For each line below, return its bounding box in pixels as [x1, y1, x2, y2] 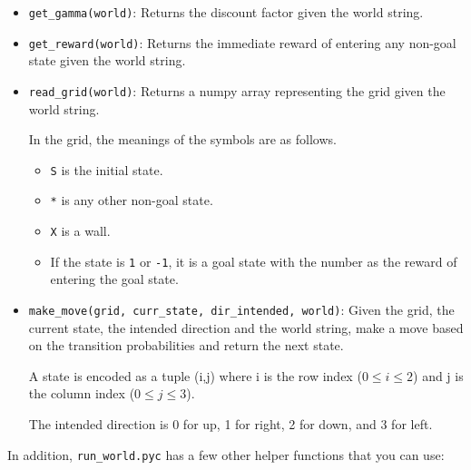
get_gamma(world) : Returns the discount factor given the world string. [28, 3, 424, 21]
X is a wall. [50, 221, 111, 240]
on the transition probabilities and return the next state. [28, 336, 344, 355]
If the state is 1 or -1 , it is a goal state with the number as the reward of [50, 251, 457, 270]
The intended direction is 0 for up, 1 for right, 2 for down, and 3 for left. [28, 415, 433, 433]
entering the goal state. [50, 269, 179, 289]
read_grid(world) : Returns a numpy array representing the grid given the [28, 81, 446, 100]
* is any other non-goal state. [50, 191, 213, 210]
